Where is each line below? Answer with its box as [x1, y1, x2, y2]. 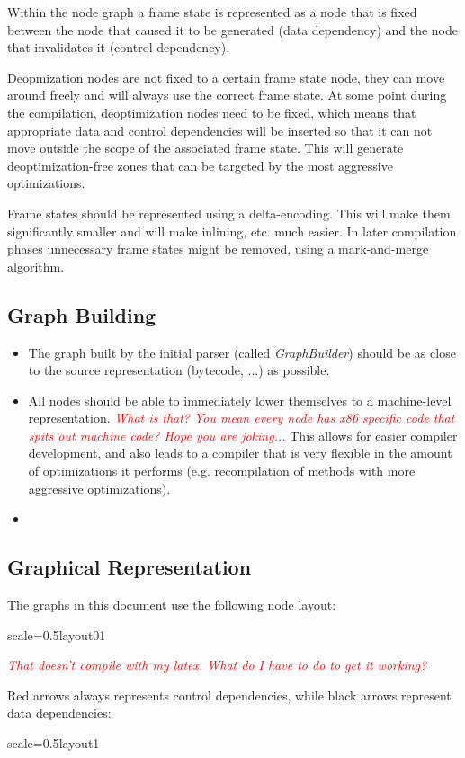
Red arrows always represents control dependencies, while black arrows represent [7, 685, 452, 704]
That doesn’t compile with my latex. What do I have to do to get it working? [7, 655, 427, 674]
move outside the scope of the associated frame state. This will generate [7, 138, 404, 157]
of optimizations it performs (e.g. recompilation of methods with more [28, 461, 416, 480]
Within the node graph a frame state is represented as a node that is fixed [7, 3, 417, 21]
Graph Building [7, 300, 156, 328]
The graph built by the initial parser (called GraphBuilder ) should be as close [28, 343, 456, 361]
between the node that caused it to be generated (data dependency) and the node [7, 20, 459, 39]
